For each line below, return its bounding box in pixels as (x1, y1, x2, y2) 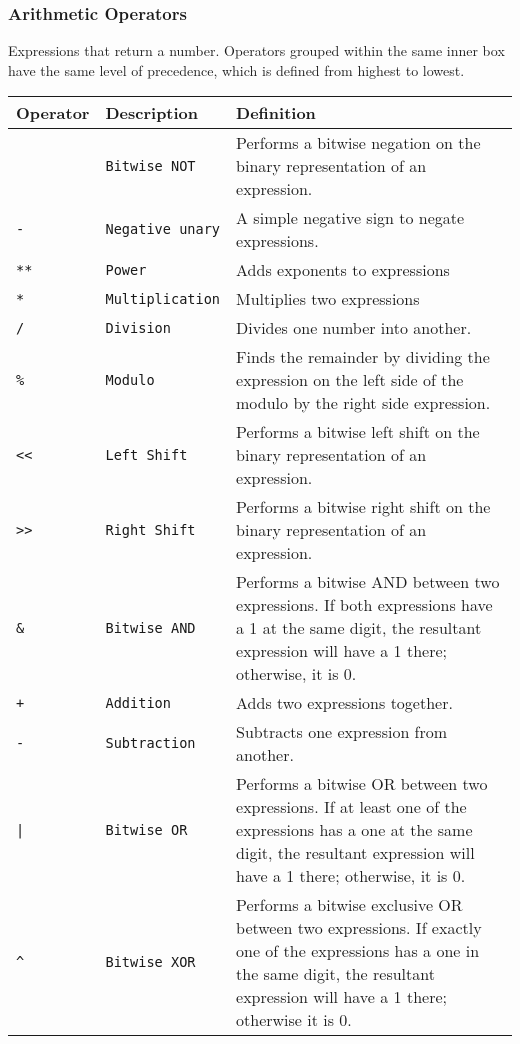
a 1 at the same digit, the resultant (236, 616, 482, 640)
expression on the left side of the (236, 368, 464, 392)
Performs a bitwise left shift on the (236, 420, 480, 444)
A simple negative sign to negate (236, 206, 465, 230)
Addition (105, 694, 171, 711)
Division (105, 319, 171, 336)
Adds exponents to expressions (236, 258, 450, 282)
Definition (236, 101, 316, 125)
